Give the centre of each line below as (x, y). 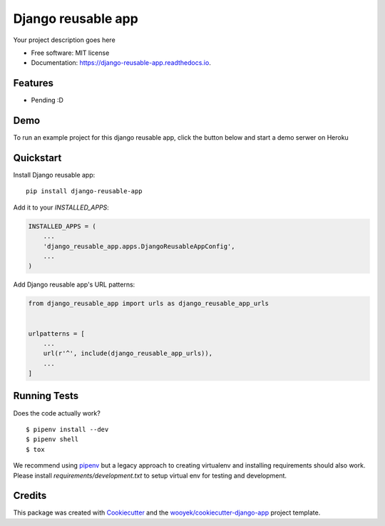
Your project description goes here (64, 40)
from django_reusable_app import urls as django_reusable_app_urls (149, 304)
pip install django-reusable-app (84, 191)
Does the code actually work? (57, 413)
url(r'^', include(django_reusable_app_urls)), (128, 354)
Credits (30, 496)
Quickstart (37, 158)
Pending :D (47, 100)
